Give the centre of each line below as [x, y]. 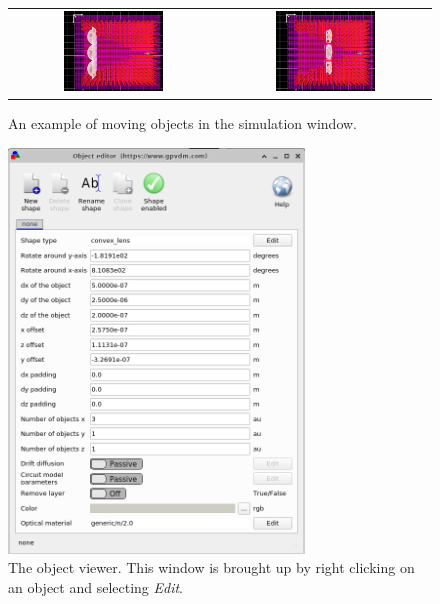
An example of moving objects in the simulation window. [182, 123]
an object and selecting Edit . [96, 586]
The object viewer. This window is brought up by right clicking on [211, 567]
